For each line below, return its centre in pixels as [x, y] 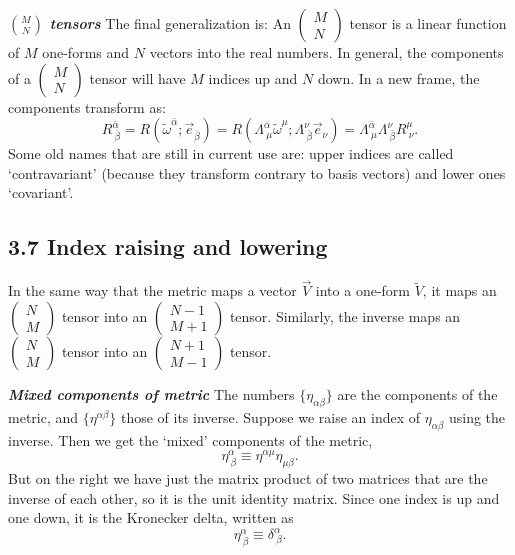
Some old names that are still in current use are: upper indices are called [231, 153]
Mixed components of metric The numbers [151, 393]
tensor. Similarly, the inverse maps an [345, 315]
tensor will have [137, 77]
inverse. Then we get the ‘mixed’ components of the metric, [190, 439]
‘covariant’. [41, 192]
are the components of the [417, 393]
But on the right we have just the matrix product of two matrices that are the [248, 478]
